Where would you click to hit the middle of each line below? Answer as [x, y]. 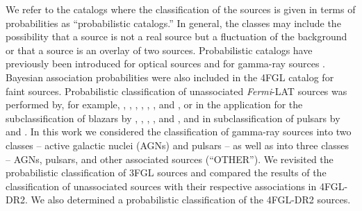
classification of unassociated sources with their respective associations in [161, 186]
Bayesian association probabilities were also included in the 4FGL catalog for [170, 77]
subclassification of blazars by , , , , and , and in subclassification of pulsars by [173, 118]
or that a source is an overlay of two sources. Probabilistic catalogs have [159, 50]
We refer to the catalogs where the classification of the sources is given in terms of [181, 9]
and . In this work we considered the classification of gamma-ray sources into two [179, 132]
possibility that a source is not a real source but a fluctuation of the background [176, 36]
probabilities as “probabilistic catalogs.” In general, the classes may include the [173, 23]
